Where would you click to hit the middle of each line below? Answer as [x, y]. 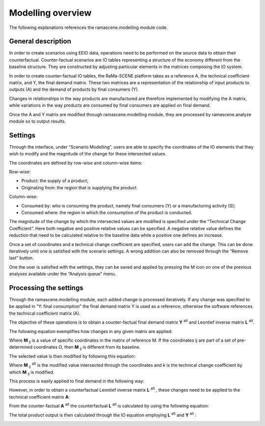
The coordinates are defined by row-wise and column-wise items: [76, 163]
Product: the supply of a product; [55, 181]
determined [21, 347]
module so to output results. [38, 121]
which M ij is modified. [32, 373]
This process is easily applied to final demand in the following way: [77, 381]
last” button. [21, 258]
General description [40, 41]
